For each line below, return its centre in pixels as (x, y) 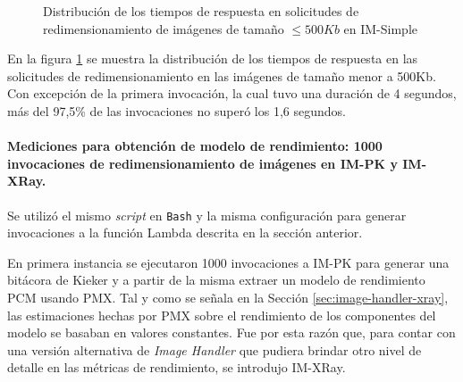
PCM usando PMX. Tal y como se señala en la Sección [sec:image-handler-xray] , (228, 297)
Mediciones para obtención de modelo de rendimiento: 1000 (195, 146)
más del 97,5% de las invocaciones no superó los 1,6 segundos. (177, 110)
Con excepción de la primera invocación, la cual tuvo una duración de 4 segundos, (232, 93)
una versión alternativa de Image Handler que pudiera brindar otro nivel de (215, 349)
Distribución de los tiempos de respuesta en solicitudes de (201, 11)
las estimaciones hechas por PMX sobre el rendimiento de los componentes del (222, 315)
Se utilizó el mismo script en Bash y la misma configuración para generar (207, 215)
